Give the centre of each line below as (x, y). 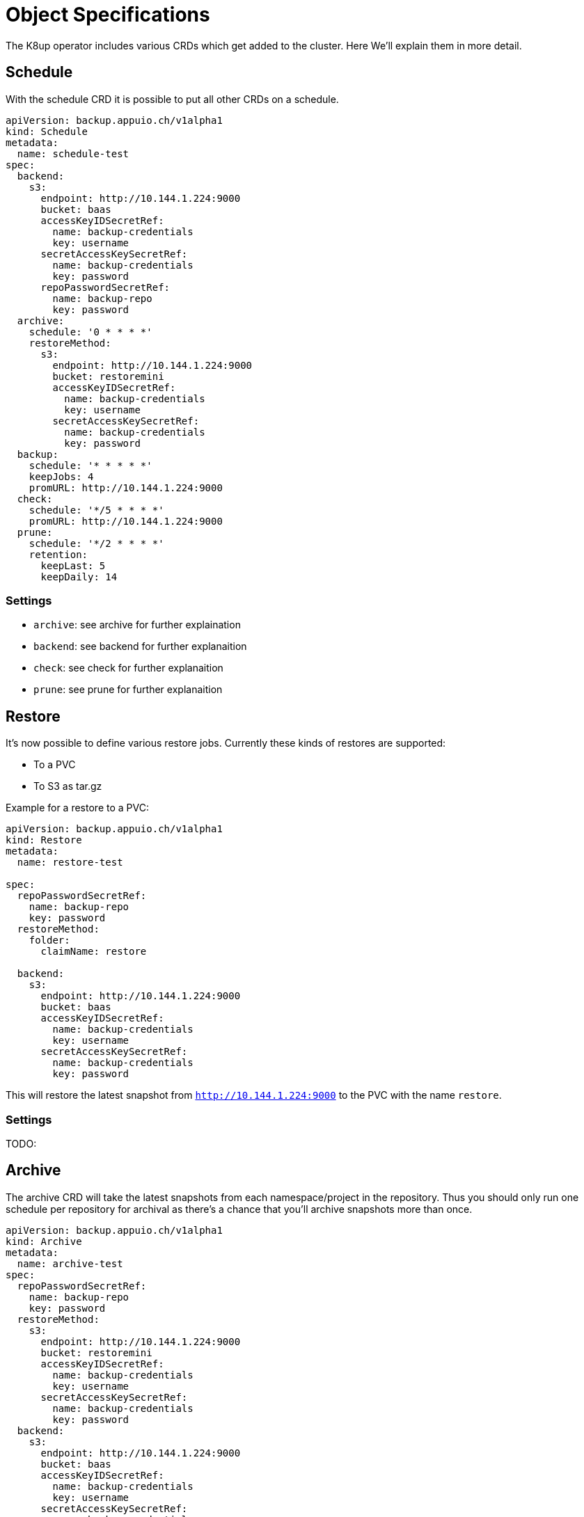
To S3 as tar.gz (68, 786)
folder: (49, 940)
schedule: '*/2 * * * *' (96, 543)
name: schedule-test (73, 153)
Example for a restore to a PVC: (77, 808)
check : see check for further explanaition (128, 668)
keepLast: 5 (73, 565)
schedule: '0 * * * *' (90, 332)
